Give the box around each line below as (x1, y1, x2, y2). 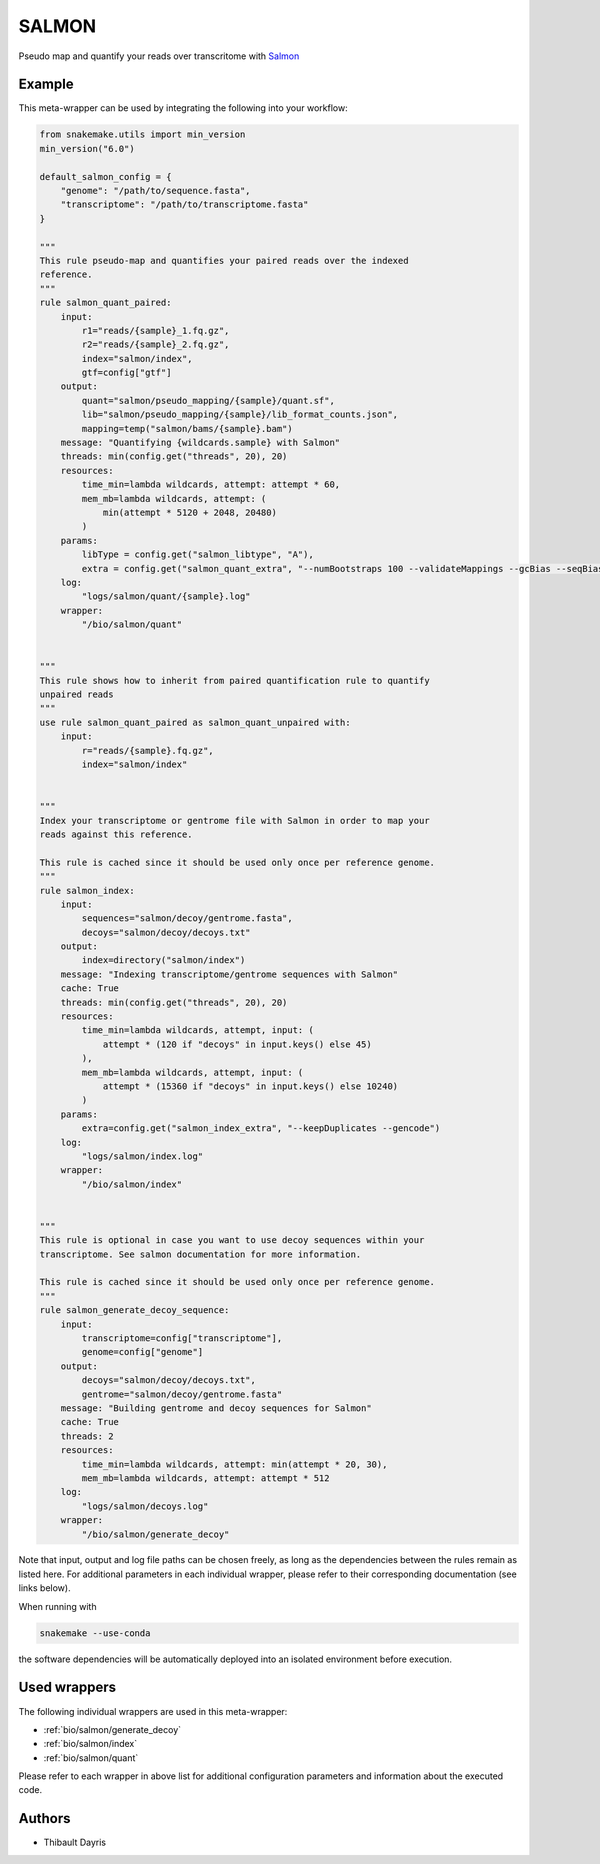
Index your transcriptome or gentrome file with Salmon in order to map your (39, 815, 430, 826)
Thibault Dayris (43, 1836, 107, 1849)
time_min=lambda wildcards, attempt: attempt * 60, (81, 479, 341, 490)
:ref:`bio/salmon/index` (43, 1738, 138, 1750)
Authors (18, 1810, 71, 1827)
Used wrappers (18, 1679, 117, 1696)
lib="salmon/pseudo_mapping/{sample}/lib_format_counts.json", (81, 409, 399, 420)
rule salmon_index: (39, 885, 135, 896)
